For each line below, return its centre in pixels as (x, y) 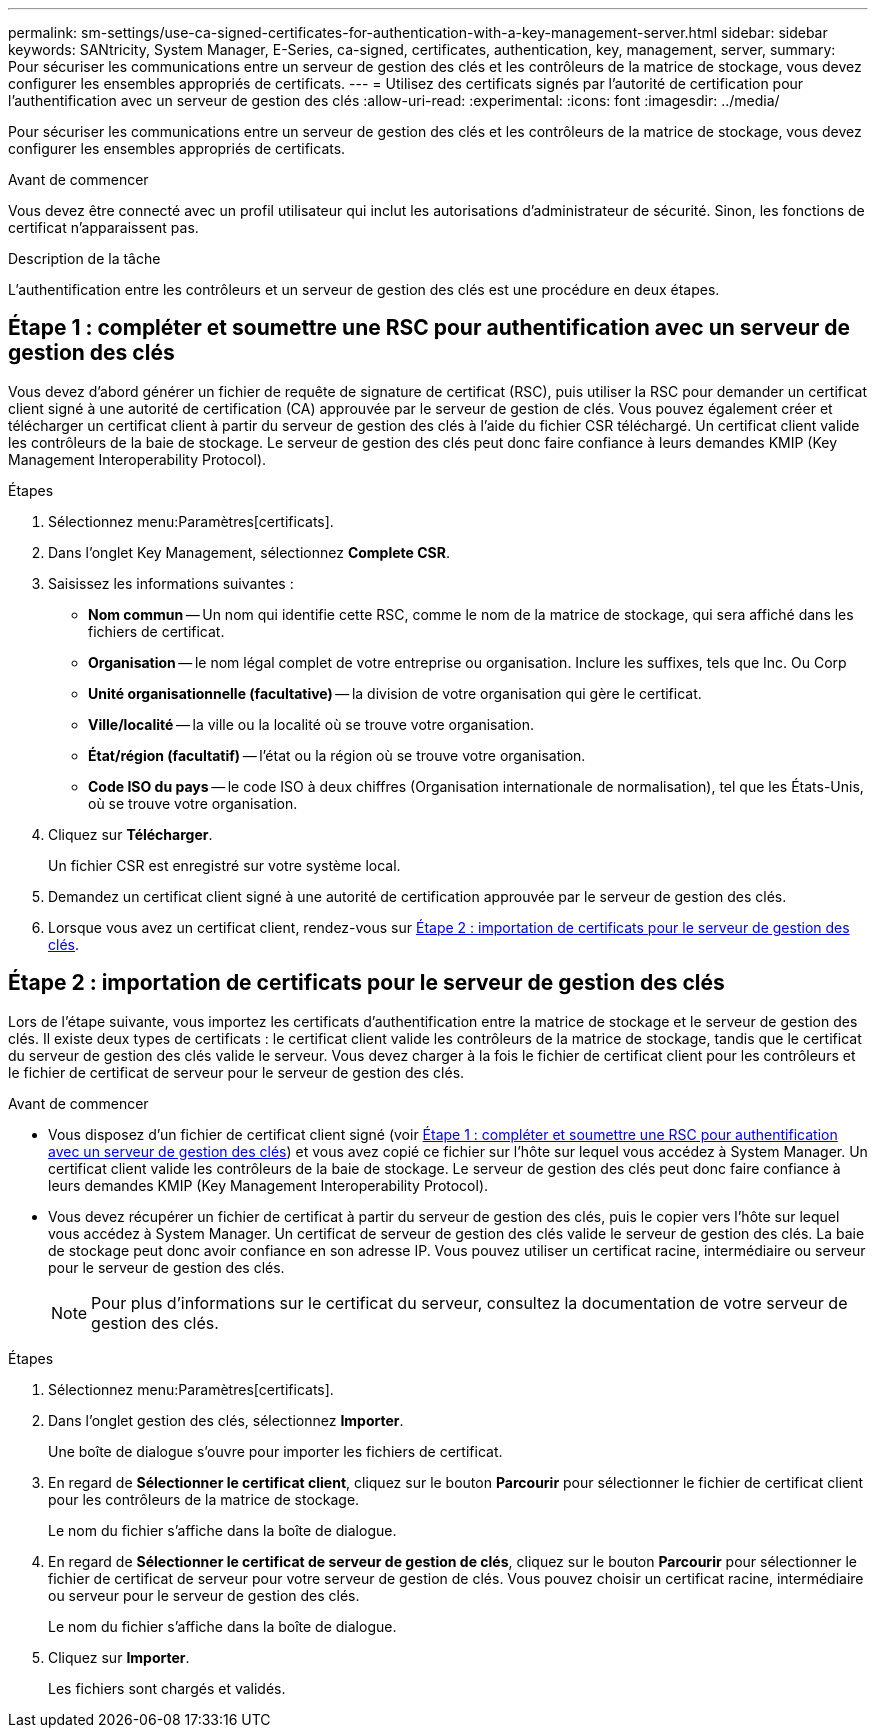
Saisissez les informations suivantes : (171, 583)
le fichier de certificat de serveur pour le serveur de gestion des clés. (236, 1072)
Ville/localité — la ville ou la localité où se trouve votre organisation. (311, 724)
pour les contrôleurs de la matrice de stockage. (204, 1499)
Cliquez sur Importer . (119, 1657)
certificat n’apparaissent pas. (103, 227)
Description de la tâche (84, 258)
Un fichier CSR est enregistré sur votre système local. (224, 865)
